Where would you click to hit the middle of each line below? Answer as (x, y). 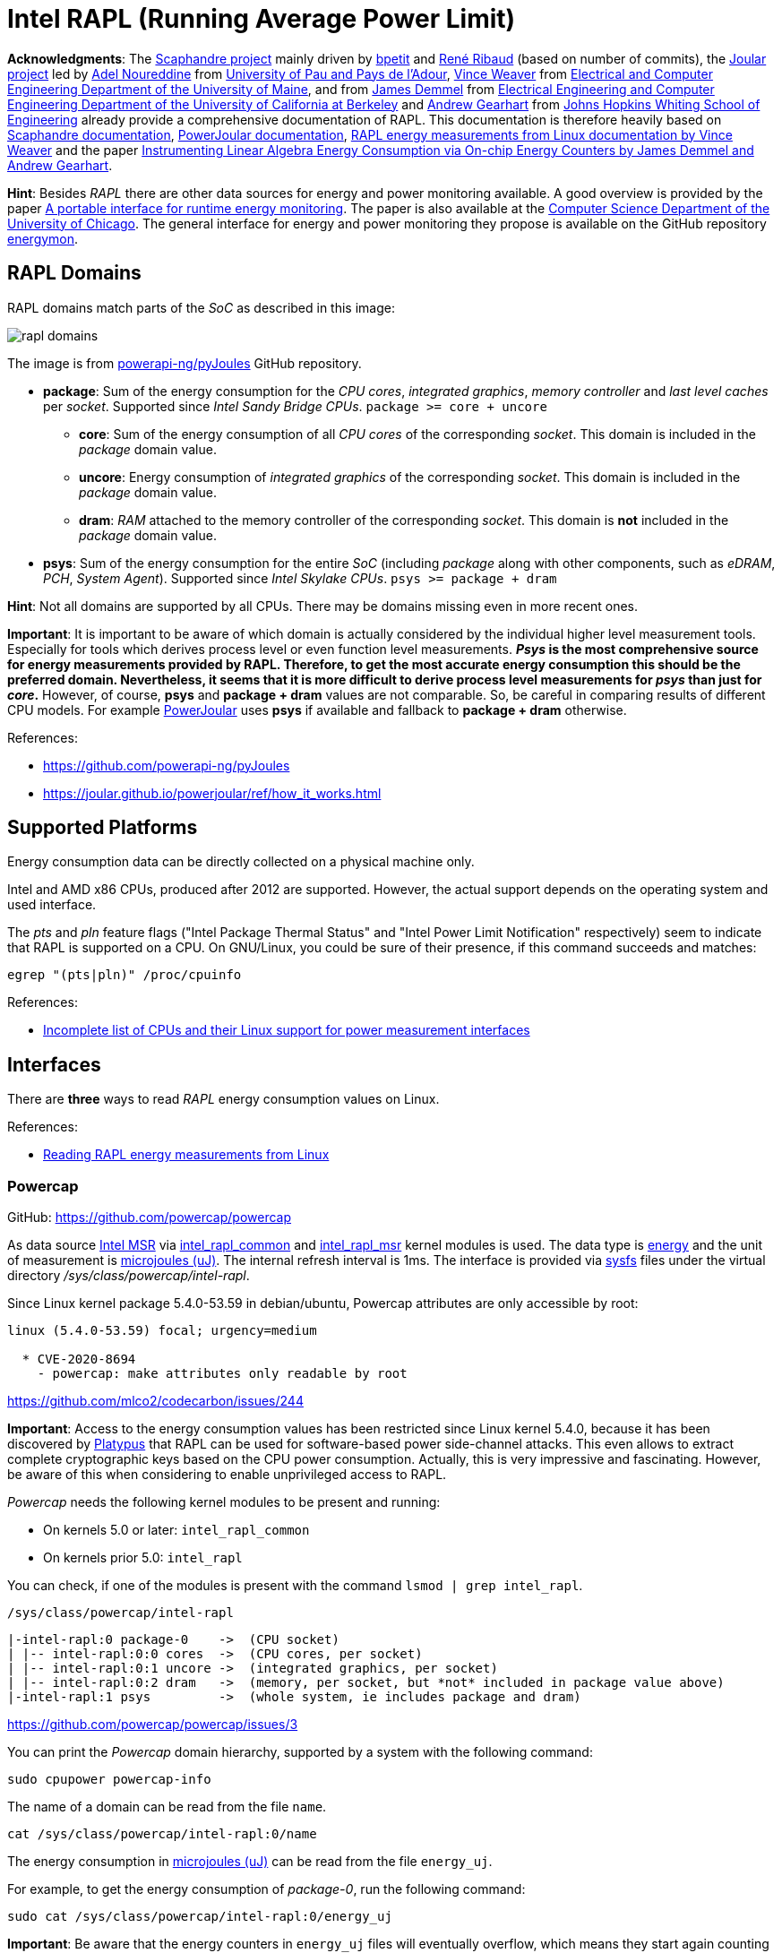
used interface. (52, 905)
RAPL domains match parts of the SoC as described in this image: (201, 307)
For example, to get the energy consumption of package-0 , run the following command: (266, 1889)
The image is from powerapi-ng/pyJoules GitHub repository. (185, 363)
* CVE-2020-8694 (79, 1359)
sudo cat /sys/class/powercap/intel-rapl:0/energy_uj (200, 1917)
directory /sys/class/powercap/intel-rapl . (129, 1276)
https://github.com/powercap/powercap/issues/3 (153, 1725)
